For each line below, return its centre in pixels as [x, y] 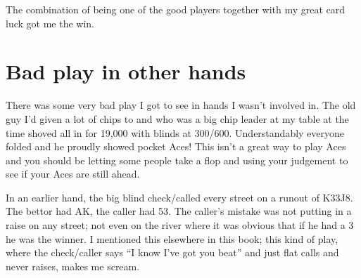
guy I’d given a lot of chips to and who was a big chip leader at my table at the [177, 118]
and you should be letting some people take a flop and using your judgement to [177, 160]
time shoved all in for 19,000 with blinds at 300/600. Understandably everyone [175, 132]
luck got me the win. [50, 23]
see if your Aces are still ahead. [73, 174]
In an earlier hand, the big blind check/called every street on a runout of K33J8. [179, 197]
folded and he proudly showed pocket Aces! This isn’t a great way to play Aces [176, 146]
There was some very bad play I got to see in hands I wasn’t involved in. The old [181, 105]
